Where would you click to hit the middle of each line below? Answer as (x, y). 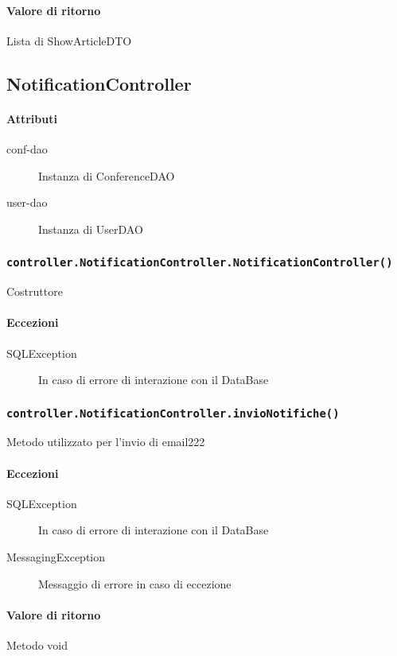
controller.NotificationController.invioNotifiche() (173, 413)
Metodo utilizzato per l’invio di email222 (106, 442)
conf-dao (27, 148)
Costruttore (35, 291)
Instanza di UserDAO (91, 229)
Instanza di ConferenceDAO (107, 175)
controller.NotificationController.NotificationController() (200, 263)
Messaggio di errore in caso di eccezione (135, 583)
